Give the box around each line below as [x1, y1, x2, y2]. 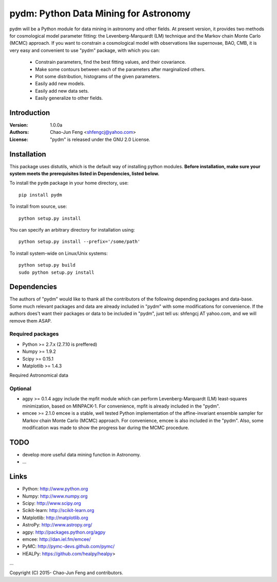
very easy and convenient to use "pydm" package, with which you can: [9, 47, 160, 54]
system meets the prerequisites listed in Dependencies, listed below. [9, 170, 160, 177]
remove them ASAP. [9, 318, 52, 324]
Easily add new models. [35, 80, 86, 87]
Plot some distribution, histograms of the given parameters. [35, 73, 161, 79]
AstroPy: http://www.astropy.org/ [22, 522, 92, 528]
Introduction [9, 108, 50, 117]
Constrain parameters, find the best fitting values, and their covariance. [35, 59, 186, 65]
